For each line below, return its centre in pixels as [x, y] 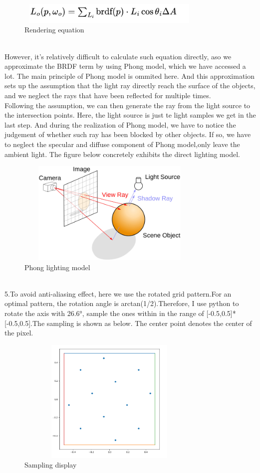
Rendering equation [54, 30]
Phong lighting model [57, 267]
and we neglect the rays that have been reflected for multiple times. [108, 95]
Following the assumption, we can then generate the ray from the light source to [128, 105]
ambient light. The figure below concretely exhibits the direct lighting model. [122, 154]
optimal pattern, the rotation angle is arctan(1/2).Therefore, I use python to [122, 303]
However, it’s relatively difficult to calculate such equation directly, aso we [118, 56]
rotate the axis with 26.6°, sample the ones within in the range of [104, 313]
